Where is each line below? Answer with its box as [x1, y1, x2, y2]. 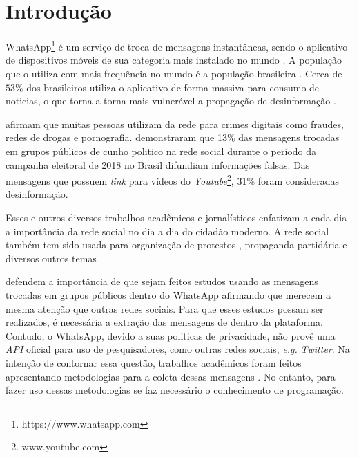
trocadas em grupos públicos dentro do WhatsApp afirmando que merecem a [6, 287, 331, 302]
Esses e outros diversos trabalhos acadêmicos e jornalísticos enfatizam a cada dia [6, 210, 347, 224]
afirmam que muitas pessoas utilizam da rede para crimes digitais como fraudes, [6, 116, 344, 131]
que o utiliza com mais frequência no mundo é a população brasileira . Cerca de [6, 66, 342, 80]
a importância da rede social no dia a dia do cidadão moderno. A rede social [6, 223, 329, 238]
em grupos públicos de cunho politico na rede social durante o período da [6, 143, 316, 158]
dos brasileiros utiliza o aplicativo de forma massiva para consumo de [26, 80, 320, 94]
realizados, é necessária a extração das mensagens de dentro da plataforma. [6, 315, 323, 329]
